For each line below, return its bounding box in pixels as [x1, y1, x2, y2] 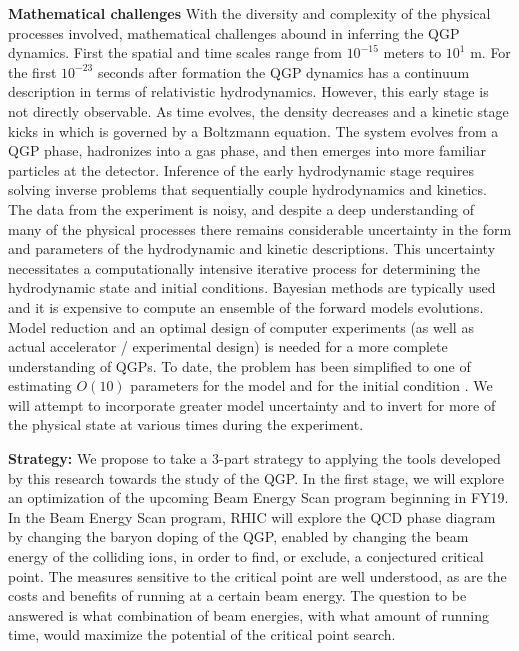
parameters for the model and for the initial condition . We [130, 375, 493, 396]
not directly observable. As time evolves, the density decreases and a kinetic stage [8, 100, 509, 121]
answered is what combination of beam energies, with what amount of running [8, 604, 490, 625]
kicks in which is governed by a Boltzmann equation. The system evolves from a [8, 120, 499, 141]
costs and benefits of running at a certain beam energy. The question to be [8, 585, 467, 606]
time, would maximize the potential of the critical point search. [8, 624, 396, 645]
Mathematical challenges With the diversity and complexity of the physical [8, 3, 491, 23]
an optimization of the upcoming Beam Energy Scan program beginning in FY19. [8, 487, 509, 508]
